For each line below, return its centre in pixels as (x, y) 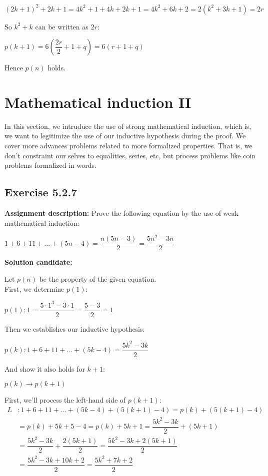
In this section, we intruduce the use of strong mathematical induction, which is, (128, 126)
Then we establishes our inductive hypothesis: (75, 328)
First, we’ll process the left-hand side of (65, 400)
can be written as (62, 26)
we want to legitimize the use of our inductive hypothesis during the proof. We (125, 136)
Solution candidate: (38, 262)
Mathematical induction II (98, 102)
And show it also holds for (45, 368)
